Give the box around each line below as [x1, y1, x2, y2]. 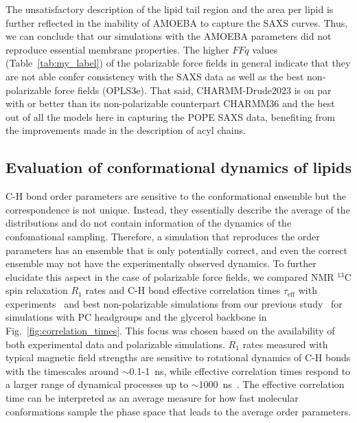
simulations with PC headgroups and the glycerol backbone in [5, 310, 267, 324]
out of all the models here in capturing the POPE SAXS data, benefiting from [5, 109, 335, 124]
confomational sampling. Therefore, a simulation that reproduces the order [5, 229, 320, 243]
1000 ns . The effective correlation [198, 377, 345, 391]
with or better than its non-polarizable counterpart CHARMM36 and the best [5, 96, 335, 111]
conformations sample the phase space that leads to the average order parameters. [5, 404, 352, 418]
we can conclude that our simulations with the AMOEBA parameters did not [5, 29, 332, 43]
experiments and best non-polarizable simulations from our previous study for [5, 296, 343, 310]
